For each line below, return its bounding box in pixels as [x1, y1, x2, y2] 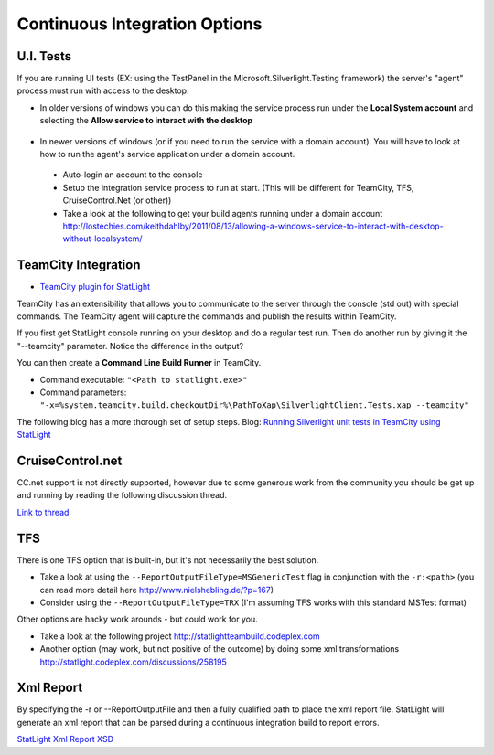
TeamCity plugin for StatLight [39, 282, 151, 292]
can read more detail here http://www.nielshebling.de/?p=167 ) [39, 584, 274, 595]
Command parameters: [39, 387, 127, 398]
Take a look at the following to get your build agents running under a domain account [62, 207, 383, 218]
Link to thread [16, 506, 70, 517]
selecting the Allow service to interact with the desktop [39, 115, 253, 126]
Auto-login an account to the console [62, 169, 203, 180]
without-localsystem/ [62, 233, 143, 244]
